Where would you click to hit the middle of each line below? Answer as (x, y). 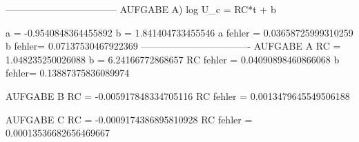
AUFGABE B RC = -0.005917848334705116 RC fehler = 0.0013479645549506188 (178, 95)
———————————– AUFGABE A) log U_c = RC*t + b (141, 9)
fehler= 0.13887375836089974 (68, 73)
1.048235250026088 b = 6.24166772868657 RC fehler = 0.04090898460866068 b (173, 59)
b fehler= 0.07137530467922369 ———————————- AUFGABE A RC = (173, 46)
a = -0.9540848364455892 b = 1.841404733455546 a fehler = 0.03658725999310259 (179, 32)
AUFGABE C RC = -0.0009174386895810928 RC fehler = (129, 119)
